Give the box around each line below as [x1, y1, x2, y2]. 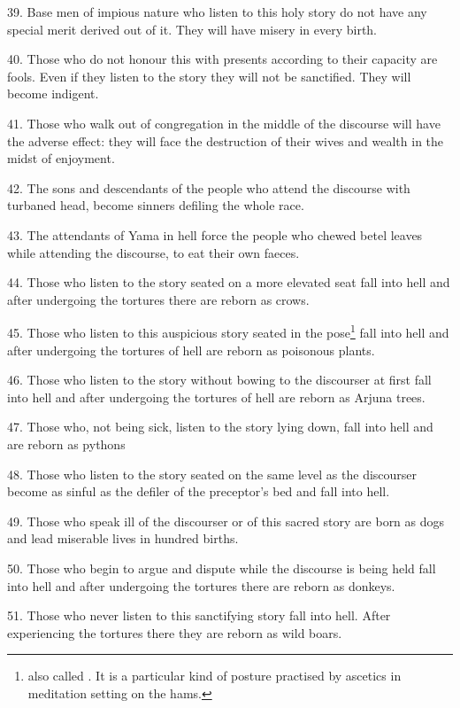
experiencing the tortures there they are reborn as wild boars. [7, 623, 342, 642]
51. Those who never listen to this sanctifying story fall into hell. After [7, 606, 391, 625]
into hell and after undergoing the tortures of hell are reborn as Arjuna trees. [7, 387, 425, 406]
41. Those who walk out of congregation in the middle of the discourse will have [7, 113, 441, 132]
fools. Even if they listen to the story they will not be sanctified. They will [7, 66, 411, 85]
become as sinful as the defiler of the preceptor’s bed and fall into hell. [7, 482, 390, 501]
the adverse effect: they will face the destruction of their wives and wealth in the [7, 131, 444, 150]
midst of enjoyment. [7, 149, 115, 167]
